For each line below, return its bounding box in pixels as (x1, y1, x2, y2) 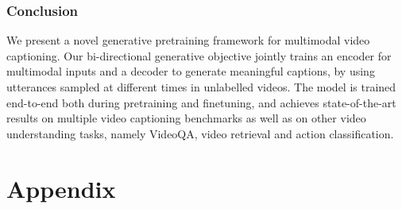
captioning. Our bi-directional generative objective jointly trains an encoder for (6, 47, 392, 64)
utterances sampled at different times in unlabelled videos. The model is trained (6, 79, 396, 95)
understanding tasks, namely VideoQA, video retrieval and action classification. (6, 125, 394, 141)
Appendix (6, 172, 116, 204)
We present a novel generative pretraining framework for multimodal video (6, 32, 370, 48)
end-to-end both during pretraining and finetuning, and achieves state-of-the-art (6, 94, 396, 110)
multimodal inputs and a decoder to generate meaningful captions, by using (6, 63, 375, 79)
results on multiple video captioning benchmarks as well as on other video (6, 110, 366, 126)
